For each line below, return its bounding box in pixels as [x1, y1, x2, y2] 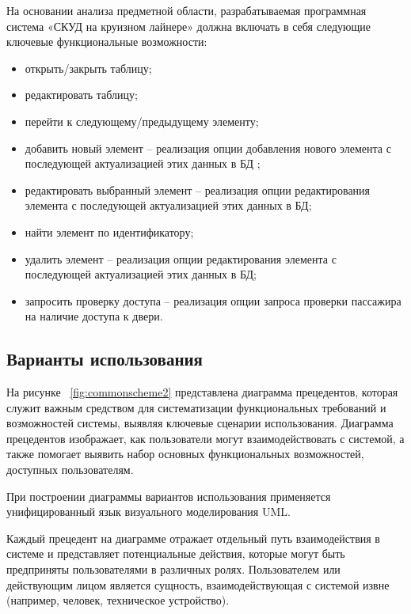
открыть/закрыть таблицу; [25, 59, 152, 76]
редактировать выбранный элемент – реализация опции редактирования [25, 181, 371, 198]
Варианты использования [6, 347, 203, 371]
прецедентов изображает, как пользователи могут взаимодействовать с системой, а [6, 430, 405, 446]
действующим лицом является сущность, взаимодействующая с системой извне [6, 576, 390, 593]
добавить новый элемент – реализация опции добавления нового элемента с [25, 139, 391, 156]
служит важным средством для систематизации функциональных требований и [6, 399, 386, 415]
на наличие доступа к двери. [25, 308, 163, 324]
